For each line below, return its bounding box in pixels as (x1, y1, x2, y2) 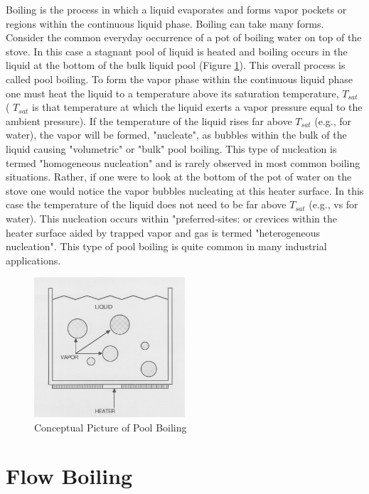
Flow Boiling (6, 461, 133, 490)
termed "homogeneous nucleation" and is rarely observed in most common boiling (6, 155, 360, 170)
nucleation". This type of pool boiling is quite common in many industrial (6, 239, 327, 254)
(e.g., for (314, 113, 352, 128)
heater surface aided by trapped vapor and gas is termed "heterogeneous (6, 225, 321, 240)
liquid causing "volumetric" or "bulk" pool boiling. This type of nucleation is (6, 141, 337, 156)
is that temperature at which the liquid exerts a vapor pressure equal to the (32, 100, 363, 114)
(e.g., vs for (309, 197, 358, 212)
